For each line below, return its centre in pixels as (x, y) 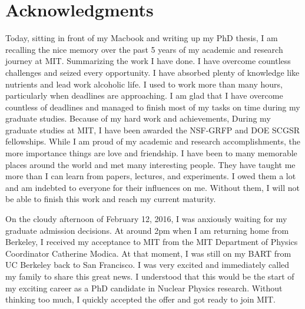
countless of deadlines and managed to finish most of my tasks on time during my (153, 107)
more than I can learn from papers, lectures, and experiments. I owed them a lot (151, 176)
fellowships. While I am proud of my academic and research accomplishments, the (153, 141)
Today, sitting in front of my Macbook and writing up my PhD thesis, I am (142, 38)
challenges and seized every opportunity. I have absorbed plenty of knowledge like (152, 72)
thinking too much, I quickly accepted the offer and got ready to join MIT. (140, 299)
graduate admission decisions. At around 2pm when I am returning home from (147, 230)
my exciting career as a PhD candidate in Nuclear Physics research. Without (144, 288)
